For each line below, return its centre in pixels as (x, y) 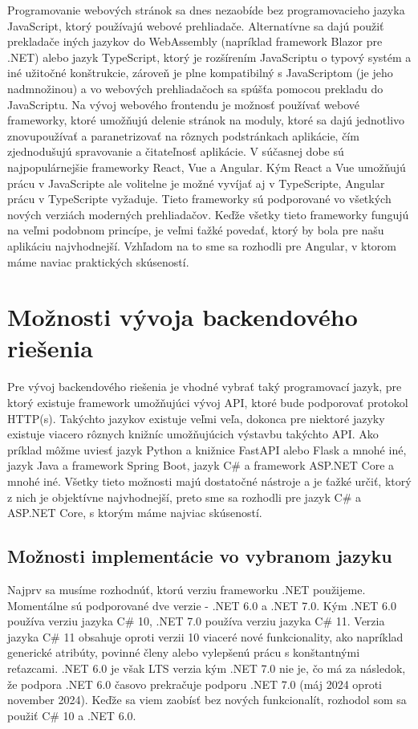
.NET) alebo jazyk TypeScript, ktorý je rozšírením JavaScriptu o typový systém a (209, 57)
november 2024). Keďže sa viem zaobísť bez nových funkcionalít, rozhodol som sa (207, 700)
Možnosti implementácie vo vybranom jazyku (200, 556)
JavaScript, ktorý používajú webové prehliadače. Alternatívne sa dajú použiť (196, 25)
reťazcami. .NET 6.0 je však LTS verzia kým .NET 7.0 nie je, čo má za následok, (207, 668)
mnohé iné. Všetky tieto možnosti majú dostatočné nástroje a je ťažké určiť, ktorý (209, 481)
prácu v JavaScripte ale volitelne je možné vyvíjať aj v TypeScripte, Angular (196, 183)
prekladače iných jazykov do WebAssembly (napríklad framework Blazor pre (195, 41)
